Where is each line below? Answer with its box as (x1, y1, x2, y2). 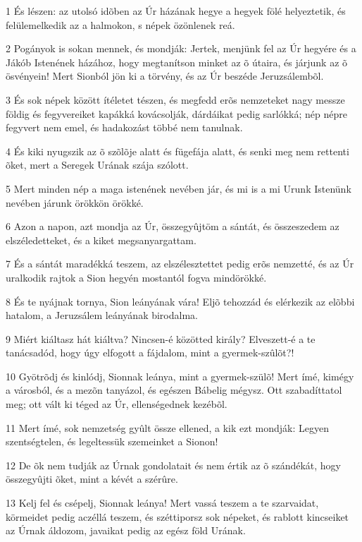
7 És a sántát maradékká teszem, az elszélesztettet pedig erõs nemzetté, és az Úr (6, 256, 354, 271)
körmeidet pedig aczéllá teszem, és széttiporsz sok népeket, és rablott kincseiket (6, 509, 349, 524)
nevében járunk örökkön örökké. (6, 195, 144, 210)
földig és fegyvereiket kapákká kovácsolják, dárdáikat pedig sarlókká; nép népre (6, 106, 347, 121)
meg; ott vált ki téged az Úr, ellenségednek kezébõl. (6, 397, 227, 411)
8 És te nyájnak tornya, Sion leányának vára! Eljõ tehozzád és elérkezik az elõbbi (6, 294, 355, 308)
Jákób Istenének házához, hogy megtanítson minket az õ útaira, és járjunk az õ (6, 54, 348, 69)
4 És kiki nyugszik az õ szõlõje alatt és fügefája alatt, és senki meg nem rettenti (6, 143, 349, 158)
